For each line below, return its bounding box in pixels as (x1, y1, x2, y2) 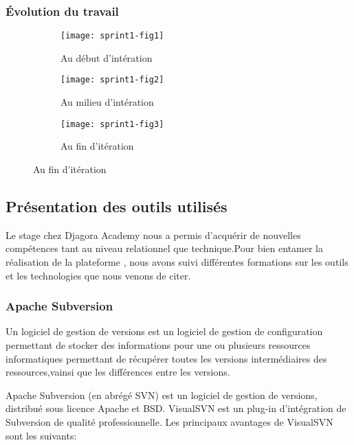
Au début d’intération (60, 50, 153, 65)
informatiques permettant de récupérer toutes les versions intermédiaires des (5, 351, 327, 365)
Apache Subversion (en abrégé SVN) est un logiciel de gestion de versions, (5, 387, 318, 402)
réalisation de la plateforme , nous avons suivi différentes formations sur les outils (5, 254, 349, 269)
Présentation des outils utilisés (5, 195, 228, 216)
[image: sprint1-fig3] (60, 119, 164, 129)
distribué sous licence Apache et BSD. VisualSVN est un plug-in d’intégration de (5, 401, 346, 415)
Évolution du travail (5, 2, 119, 19)
